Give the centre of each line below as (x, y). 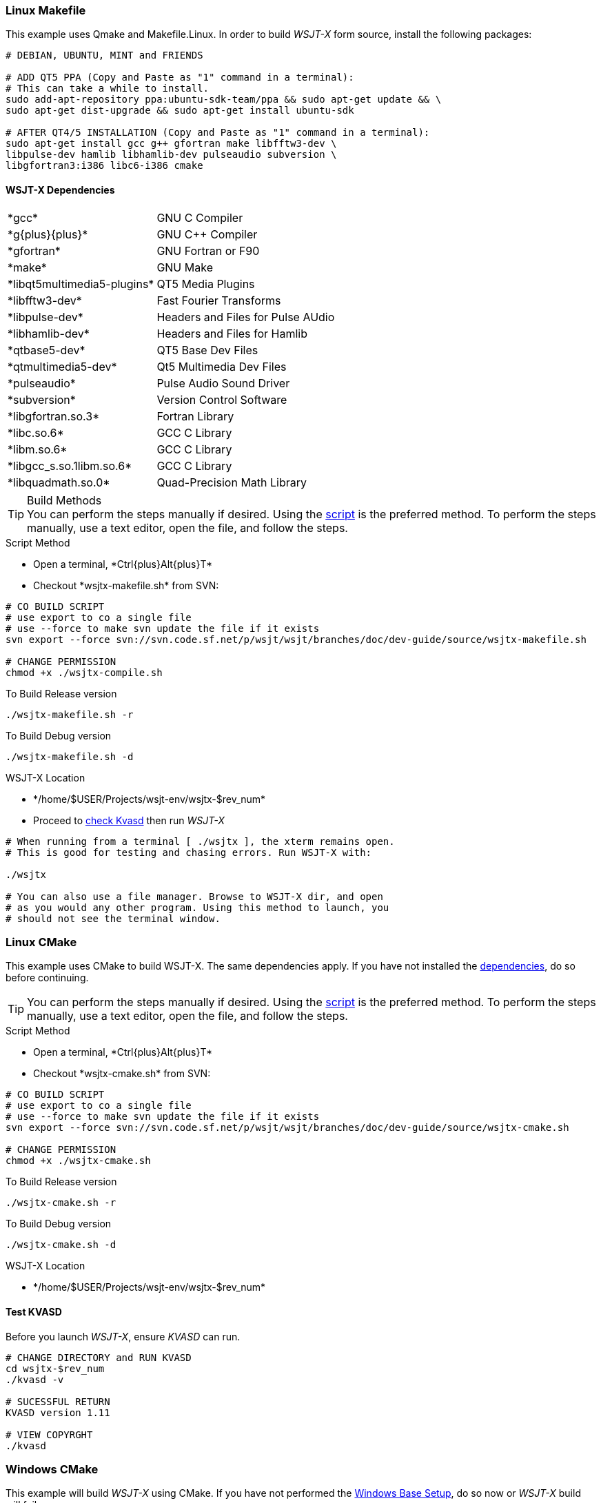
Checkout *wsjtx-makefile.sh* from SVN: (126, 585)
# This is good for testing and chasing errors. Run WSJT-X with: (189, 852)
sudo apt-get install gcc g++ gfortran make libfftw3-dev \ (171, 144)
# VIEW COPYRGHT (49, 1434)
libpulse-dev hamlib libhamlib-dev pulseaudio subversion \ (171, 155)
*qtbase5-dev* (47, 350)
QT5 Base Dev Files (207, 350)
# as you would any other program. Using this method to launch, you (197, 907)
